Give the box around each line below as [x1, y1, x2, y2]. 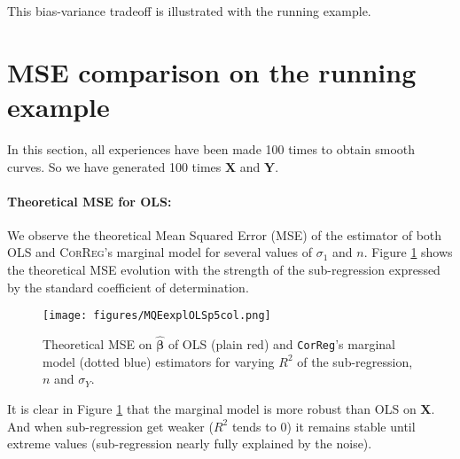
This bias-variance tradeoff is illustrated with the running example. [7, 2, 371, 19]
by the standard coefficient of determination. [7, 277, 249, 296]
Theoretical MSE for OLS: [7, 191, 172, 210]
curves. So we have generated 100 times [7, 157, 222, 175]
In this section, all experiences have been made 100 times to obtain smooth [7, 139, 416, 158]
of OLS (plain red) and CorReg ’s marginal [168, 335, 395, 354]
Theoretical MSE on [43, 335, 152, 354]
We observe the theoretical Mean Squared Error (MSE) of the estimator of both [7, 225, 442, 244]
